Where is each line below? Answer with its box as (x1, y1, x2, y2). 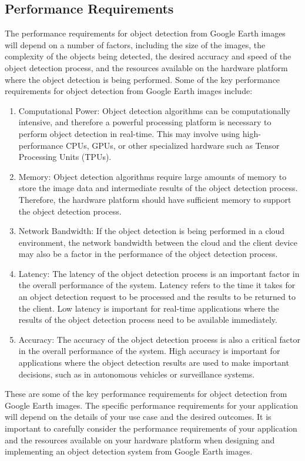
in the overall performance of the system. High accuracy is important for (18, 345, 280, 357)
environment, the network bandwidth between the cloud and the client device (18, 236, 297, 248)
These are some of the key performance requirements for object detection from (5, 387, 287, 400)
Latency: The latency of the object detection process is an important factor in (18, 267, 300, 279)
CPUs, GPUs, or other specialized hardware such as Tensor (65, 139, 280, 151)
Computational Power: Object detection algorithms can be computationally (18, 104, 290, 116)
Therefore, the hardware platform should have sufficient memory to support (18, 193, 291, 205)
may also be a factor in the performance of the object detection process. (18, 248, 278, 260)
